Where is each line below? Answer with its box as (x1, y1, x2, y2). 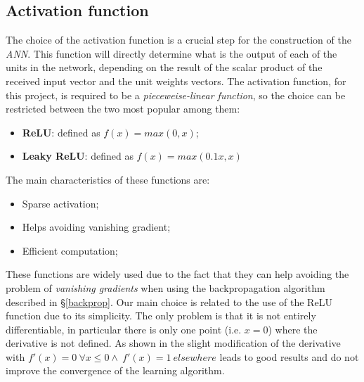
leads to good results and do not (219, 349, 359, 364)
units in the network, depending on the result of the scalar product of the (6, 60, 323, 75)
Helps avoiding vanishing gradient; (22, 219, 171, 234)
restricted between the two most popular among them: (6, 101, 240, 116)
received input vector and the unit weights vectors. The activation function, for (6, 73, 346, 88)
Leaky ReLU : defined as (22, 148, 134, 163)
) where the (268, 321, 318, 336)
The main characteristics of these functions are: (6, 172, 210, 186)
